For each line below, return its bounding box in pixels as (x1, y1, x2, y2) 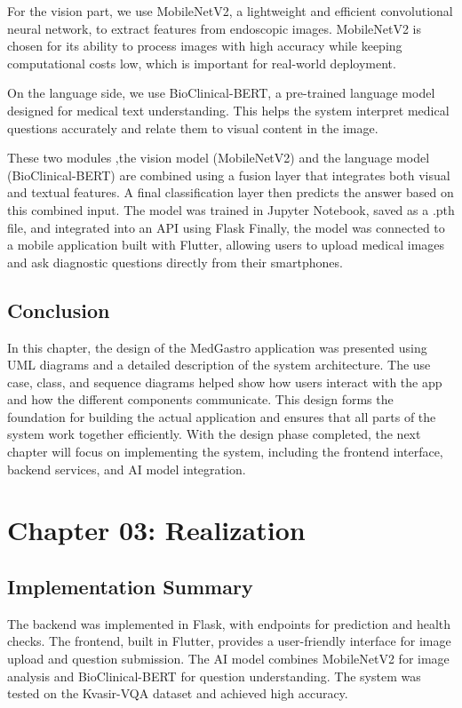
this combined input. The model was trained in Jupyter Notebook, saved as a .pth (7, 200, 455, 219)
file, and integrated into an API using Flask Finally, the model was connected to (7, 218, 445, 236)
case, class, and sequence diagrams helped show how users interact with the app (7, 372, 442, 391)
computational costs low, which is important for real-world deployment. (7, 53, 396, 72)
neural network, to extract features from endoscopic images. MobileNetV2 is (7, 19, 421, 37)
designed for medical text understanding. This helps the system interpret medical (7, 100, 450, 119)
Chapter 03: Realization (7, 512, 306, 548)
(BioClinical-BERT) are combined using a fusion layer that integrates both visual (7, 165, 450, 184)
